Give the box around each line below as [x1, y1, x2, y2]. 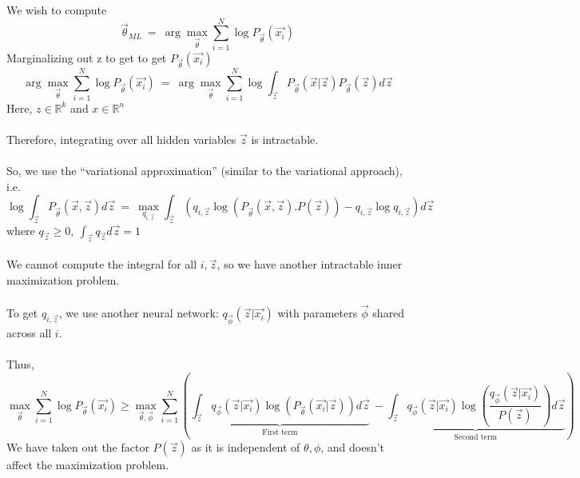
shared [372, 305, 405, 321]
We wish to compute [6, 2, 107, 18]
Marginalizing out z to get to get [6, 49, 167, 66]
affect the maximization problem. [6, 456, 169, 473]
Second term [454, 432, 497, 441]
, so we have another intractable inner [217, 256, 403, 273]
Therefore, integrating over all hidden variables [6, 130, 236, 147]
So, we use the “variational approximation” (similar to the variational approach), [6, 161, 403, 178]
